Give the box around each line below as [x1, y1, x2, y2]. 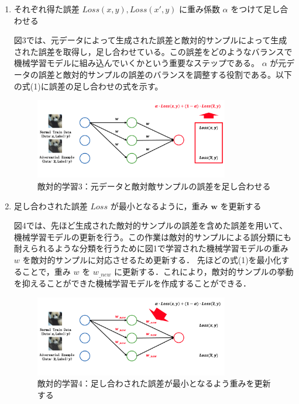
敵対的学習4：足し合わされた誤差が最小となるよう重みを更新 [37, 377, 271, 389]
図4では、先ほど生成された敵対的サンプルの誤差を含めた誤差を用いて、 [13, 219, 288, 232]
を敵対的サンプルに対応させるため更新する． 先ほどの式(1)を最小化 [22, 253, 281, 265]
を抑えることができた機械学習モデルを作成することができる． [13, 277, 252, 289]
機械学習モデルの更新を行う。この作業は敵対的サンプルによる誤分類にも [13, 230, 292, 243]
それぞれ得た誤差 [13, 3, 80, 15]
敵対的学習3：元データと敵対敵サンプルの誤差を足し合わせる [37, 179, 271, 192]
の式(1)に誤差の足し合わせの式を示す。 [13, 80, 163, 92]
